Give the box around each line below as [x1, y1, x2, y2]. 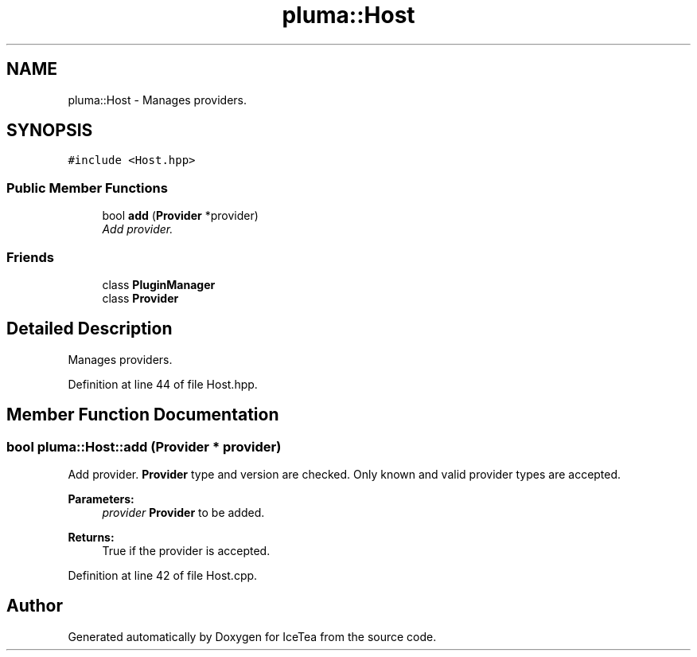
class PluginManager [102, 277, 216, 291]
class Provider [102, 291, 179, 305]
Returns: [68, 530, 115, 544]
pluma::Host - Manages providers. [68, 92, 247, 107]
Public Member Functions [6, 179, 168, 196]
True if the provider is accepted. [102, 544, 271, 557]
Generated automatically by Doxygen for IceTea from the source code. [68, 629, 437, 643]
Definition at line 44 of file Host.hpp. [68, 377, 258, 391]
